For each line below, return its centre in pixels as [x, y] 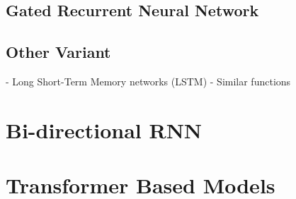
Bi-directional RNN [104, 129]
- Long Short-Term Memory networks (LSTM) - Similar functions [148, 81]
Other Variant [58, 52]
